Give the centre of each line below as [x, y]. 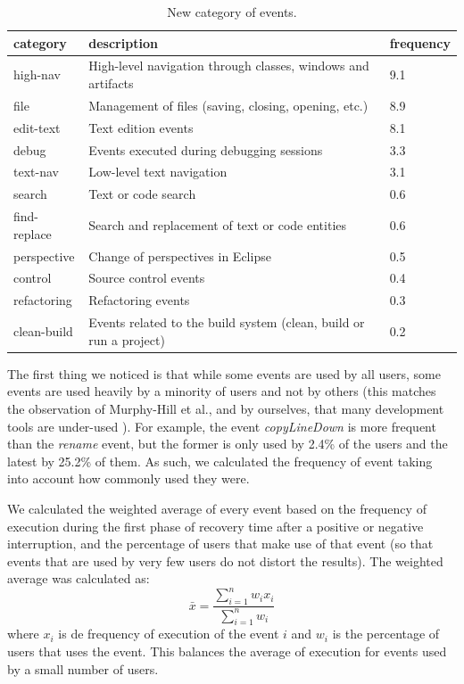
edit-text [37, 127]
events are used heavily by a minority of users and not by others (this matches [222, 391]
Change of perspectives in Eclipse [180, 255]
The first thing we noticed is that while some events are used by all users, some [224, 373]
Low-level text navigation [158, 172]
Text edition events [141, 127]
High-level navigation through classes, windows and [229, 66]
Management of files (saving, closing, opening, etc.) [228, 105]
